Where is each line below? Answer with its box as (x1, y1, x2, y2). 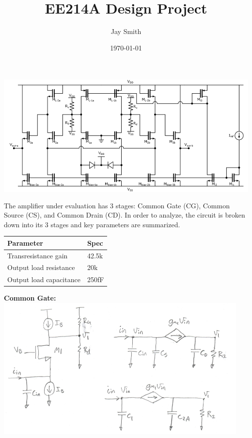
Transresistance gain (7, 250, 68, 260)
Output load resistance (7, 262, 75, 272)
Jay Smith (110, 26, 142, 36)
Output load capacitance (7, 274, 80, 285)
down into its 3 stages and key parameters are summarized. (4, 219, 180, 229)
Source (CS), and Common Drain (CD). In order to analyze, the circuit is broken (4, 210, 245, 220)
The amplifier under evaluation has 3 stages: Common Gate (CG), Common (4, 200, 230, 210)
